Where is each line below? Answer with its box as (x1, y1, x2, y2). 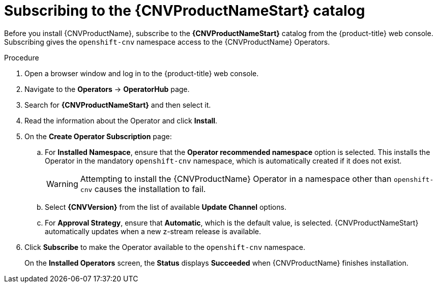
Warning (46, 178, 78, 189)
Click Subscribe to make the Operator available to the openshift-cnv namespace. (24, 242, 306, 251)
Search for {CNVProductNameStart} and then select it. (24, 100, 211, 109)
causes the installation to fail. (94, 183, 206, 194)
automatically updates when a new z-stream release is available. (45, 227, 261, 236)
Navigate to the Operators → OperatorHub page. (24, 84, 190, 93)
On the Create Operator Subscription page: (24, 132, 172, 141)
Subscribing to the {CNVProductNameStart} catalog (4, 2, 365, 19)
